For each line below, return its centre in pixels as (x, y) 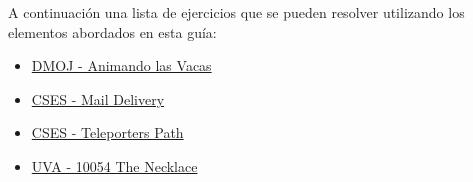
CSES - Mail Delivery (98, 98)
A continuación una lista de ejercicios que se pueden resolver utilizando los (236, 12)
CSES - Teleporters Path (107, 132)
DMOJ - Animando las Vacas (121, 65)
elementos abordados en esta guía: (112, 31)
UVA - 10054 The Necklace (114, 165)
